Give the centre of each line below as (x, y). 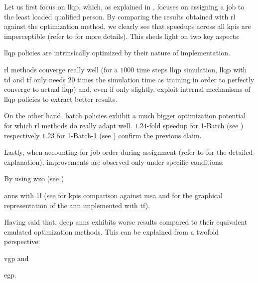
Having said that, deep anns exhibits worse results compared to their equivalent (126, 222)
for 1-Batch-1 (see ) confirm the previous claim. (129, 135)
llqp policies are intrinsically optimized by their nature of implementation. (117, 53)
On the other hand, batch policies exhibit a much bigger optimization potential (125, 116)
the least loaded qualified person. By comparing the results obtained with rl (120, 16)
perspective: (22, 241)
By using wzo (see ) (34, 178)
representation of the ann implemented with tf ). (77, 205)
